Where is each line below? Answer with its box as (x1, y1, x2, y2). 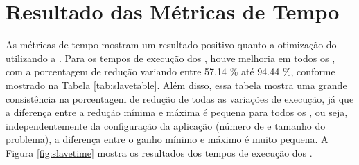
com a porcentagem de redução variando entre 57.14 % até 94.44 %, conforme (6, 64, 335, 79)
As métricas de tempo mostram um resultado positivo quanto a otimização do (6, 37, 337, 52)
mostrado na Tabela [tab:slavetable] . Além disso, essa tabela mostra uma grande (6, 77, 347, 92)
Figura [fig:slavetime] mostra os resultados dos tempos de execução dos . (6, 145, 313, 159)
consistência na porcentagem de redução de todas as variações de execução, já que (6, 91, 354, 106)
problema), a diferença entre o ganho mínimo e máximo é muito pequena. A (6, 132, 329, 146)
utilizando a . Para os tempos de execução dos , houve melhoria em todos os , (6, 50, 335, 65)
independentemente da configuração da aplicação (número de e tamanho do (6, 118, 326, 133)
